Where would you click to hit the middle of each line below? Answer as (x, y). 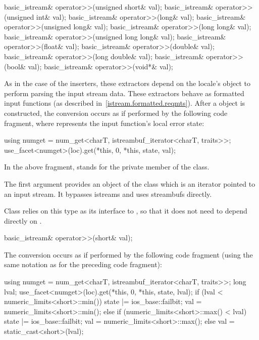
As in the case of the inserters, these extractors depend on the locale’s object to (127, 83)
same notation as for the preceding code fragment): (83, 264)
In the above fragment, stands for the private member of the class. (107, 167)
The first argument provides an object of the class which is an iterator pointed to (130, 183)
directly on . (23, 220)
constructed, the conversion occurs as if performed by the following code (116, 113)
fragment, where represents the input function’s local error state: (104, 123)
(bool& (15, 66)
